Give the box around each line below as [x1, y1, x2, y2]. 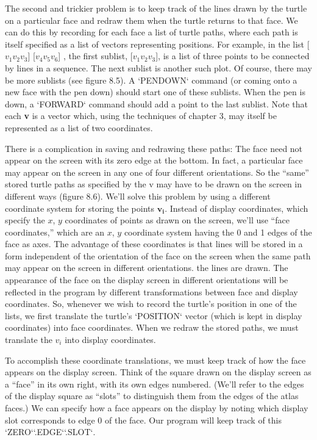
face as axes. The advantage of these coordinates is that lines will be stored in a [5, 237, 303, 250]
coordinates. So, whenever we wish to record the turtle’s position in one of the [5, 297, 297, 310]
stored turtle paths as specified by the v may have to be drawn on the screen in [5, 178, 302, 190]
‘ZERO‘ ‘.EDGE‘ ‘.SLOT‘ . [5, 425, 96, 438]
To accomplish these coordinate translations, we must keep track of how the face [5, 353, 306, 366]
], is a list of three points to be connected [155, 49, 310, 62]
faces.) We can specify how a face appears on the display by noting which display [5, 402, 308, 414]
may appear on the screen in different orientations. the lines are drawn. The [5, 261, 288, 274]
